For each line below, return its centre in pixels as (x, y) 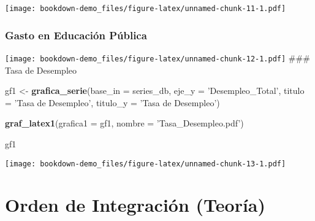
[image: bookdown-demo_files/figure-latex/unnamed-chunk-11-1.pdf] (146, 9)
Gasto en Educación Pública (76, 35)
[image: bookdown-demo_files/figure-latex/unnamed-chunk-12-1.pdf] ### (157, 57)
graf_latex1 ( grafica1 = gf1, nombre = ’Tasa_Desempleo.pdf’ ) (124, 123)
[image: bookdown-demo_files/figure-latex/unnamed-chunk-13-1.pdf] (146, 164)
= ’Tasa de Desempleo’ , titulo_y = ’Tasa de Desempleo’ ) (112, 102)
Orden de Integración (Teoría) (135, 205)
